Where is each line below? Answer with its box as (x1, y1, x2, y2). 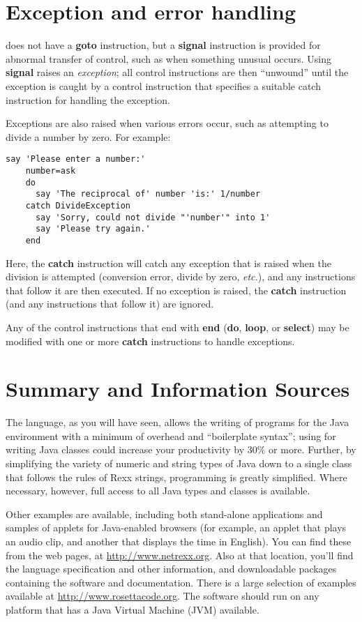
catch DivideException (25, 200, 130, 211)
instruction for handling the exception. (6, 92, 170, 107)
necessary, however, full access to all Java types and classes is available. (6, 483, 310, 498)
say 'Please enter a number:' (6, 154, 146, 165)
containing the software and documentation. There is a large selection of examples (6, 575, 356, 589)
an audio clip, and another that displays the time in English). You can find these (6, 533, 352, 548)
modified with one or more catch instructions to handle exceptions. (6, 333, 295, 348)
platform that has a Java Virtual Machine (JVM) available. (6, 602, 259, 616)
